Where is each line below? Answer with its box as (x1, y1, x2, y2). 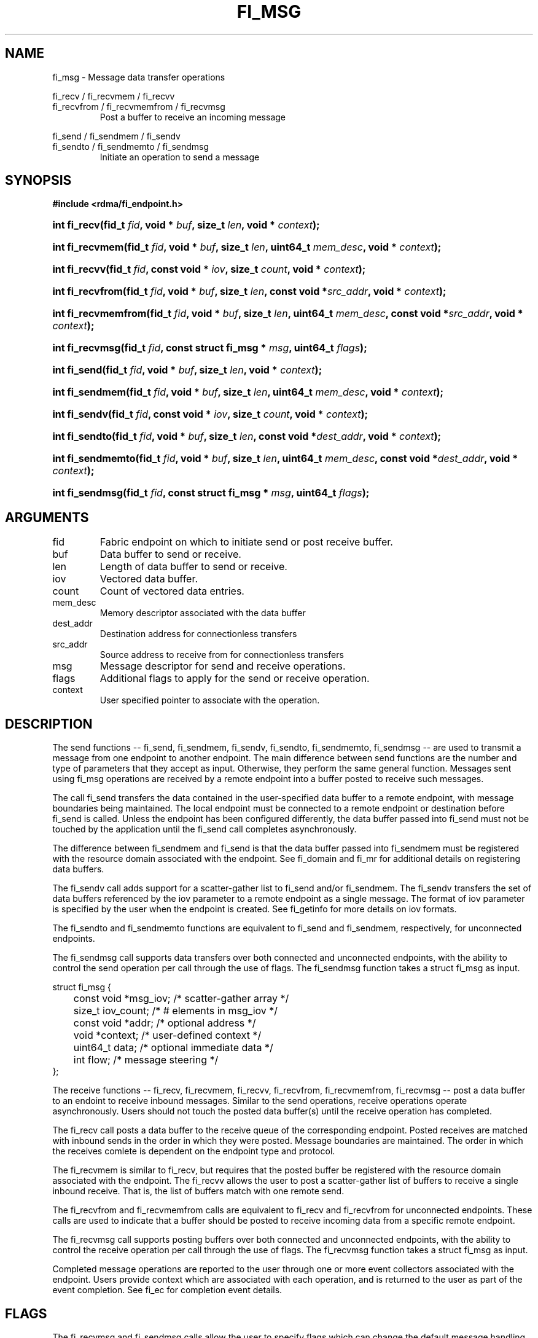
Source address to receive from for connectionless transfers (99, 649, 344, 660)
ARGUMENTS (5, 509, 89, 525)
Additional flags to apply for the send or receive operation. (99, 672, 370, 685)
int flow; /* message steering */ (73, 1054, 219, 1066)
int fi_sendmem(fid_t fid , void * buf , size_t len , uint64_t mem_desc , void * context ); (52, 386, 443, 399)
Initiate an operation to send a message (99, 151, 260, 162)
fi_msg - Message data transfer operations (52, 71, 225, 82)
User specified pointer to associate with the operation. (99, 695, 320, 706)
